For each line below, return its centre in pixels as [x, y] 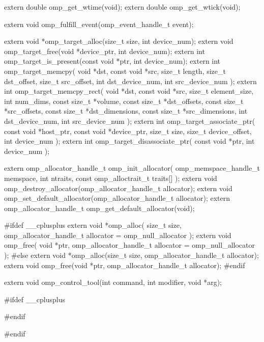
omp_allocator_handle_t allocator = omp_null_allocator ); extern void [118, 235]
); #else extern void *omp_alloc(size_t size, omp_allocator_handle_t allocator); [131, 255]
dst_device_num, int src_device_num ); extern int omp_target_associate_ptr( [130, 121]
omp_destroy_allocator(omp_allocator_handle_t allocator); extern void [118, 188]
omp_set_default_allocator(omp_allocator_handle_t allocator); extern [117, 198]
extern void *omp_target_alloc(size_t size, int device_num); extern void [119, 41]
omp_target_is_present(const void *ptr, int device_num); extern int [112, 61]
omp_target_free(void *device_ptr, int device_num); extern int [105, 51]
